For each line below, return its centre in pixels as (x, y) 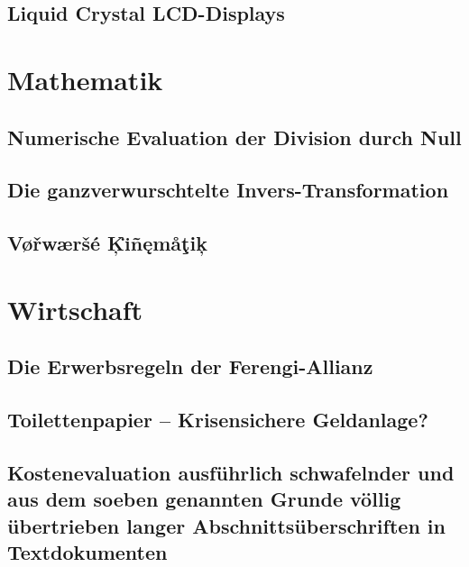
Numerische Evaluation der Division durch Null (234, 137)
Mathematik (85, 79)
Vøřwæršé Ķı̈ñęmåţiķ (107, 243)
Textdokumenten (87, 552)
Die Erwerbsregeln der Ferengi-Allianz (190, 366)
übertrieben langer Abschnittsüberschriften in (226, 525)
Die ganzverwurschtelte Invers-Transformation (228, 190)
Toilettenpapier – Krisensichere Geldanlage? (218, 420)
